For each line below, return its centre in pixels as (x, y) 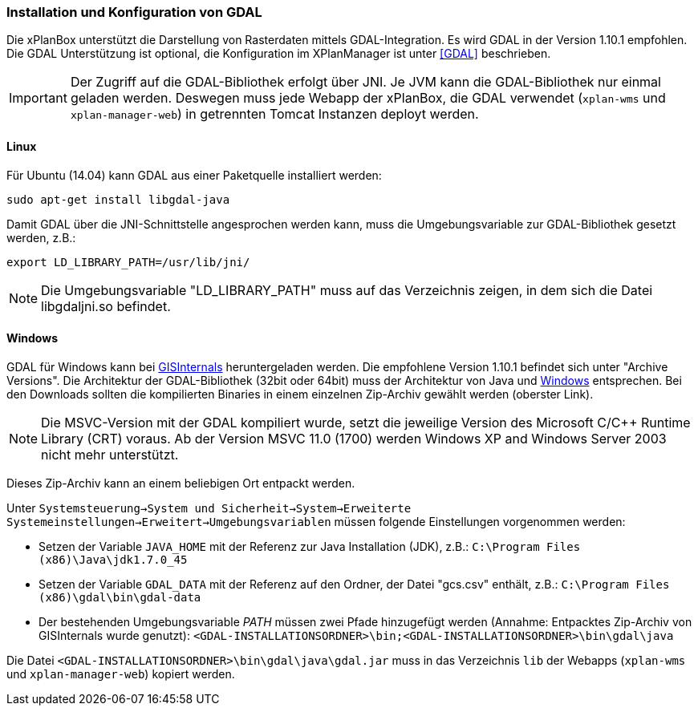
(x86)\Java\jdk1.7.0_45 (113, 559)
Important (38, 98)
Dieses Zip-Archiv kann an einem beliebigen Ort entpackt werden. (181, 483)
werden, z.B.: (41, 237)
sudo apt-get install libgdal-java (118, 199)
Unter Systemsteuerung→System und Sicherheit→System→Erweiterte (209, 508)
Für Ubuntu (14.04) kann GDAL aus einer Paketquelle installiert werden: (194, 175)
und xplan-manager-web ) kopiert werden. (121, 674)
